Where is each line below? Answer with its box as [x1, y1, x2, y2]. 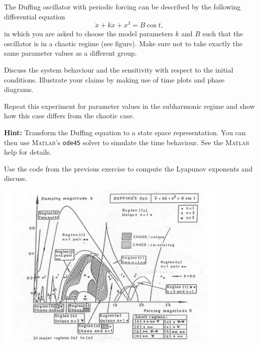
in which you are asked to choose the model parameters [4, 28, 173, 39]
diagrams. [4, 84, 34, 94]
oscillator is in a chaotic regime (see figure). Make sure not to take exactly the [4, 38, 243, 48]
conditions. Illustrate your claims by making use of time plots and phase [4, 74, 225, 85]
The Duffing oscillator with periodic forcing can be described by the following [4, 1, 241, 11]
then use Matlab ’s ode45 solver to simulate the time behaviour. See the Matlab [4, 137, 250, 147]
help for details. [4, 147, 52, 157]
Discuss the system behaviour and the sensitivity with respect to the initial [4, 65, 234, 75]
